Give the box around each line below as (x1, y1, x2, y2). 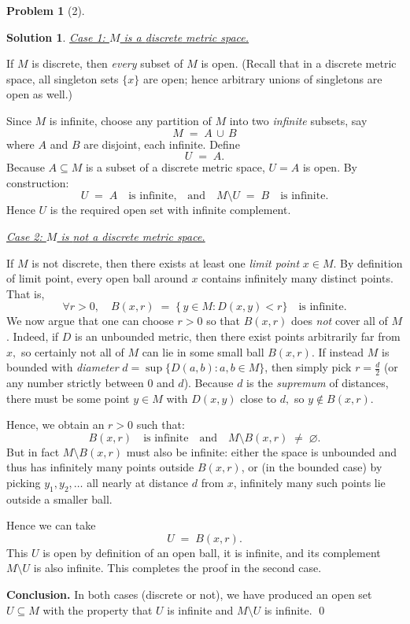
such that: (136, 416, 185, 433)
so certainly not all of (20, 343, 124, 360)
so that (206, 312, 240, 329)
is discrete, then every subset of (31, 55, 183, 72)
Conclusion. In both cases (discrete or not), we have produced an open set (6, 586, 372, 603)
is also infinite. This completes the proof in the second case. (33, 559, 322, 576)
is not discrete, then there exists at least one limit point (31, 254, 300, 271)
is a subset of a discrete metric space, (85, 159, 265, 175)
